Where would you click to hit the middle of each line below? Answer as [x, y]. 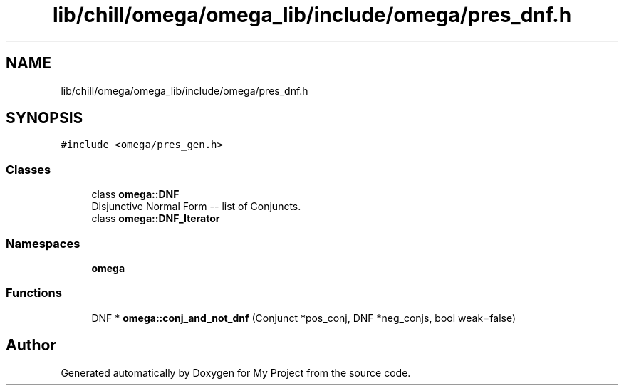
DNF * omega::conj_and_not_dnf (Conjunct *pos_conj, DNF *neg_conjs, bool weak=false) [304, 318]
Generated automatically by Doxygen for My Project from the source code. [236, 372]
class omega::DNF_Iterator [156, 219]
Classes [28, 169]
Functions [34, 293]
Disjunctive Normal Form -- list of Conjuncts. [196, 207]
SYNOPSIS [45, 118]
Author [31, 345]
